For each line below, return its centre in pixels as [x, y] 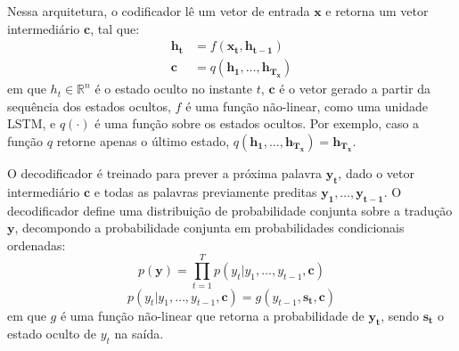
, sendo [400, 315]
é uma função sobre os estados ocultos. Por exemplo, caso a [257, 123]
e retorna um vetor [377, 11]
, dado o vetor [376, 173]
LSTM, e [32, 123]
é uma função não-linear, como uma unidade [307, 106]
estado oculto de [52, 334]
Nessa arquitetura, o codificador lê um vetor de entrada [159, 11]
